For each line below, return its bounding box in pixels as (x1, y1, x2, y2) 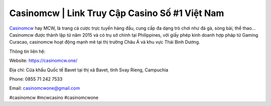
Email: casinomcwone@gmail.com (9, 85, 80, 91)
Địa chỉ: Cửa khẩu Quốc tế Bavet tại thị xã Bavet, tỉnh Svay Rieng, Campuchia (9, 67, 169, 73)
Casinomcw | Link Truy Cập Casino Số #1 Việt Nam (9, 8, 224, 19)
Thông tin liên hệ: (9, 48, 46, 54)
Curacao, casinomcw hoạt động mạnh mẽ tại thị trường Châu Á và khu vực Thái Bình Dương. (9, 39, 200, 45)
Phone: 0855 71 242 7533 (9, 76, 63, 82)
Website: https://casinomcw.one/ (9, 58, 78, 64)
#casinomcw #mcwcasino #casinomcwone (9, 94, 99, 100)
